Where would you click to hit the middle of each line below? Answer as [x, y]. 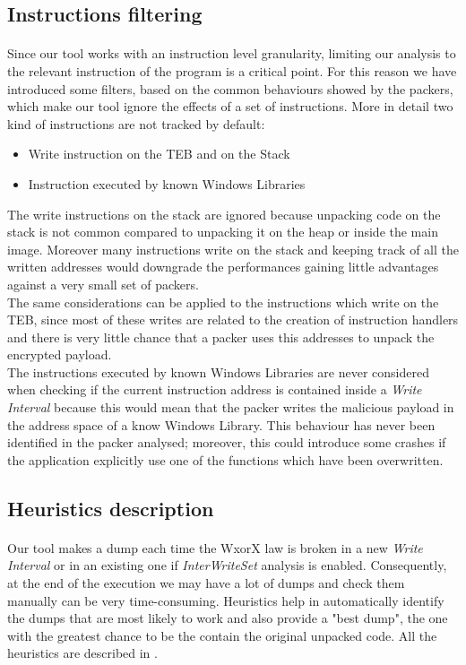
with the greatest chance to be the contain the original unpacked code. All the [222, 635]
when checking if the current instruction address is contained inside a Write [215, 389]
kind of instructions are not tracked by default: [136, 123]
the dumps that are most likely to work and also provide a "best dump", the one [228, 618]
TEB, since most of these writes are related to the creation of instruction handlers [233, 320]
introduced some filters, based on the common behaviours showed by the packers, [230, 88]
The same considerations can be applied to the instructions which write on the [223, 302]
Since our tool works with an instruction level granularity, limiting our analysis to [232, 53]
